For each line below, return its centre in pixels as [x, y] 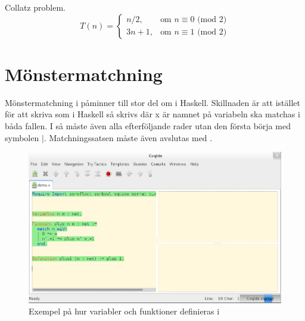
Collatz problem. [35, 7]
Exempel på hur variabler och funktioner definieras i [124, 311]
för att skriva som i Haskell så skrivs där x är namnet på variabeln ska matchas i [152, 114]
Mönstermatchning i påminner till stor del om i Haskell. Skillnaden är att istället [152, 102]
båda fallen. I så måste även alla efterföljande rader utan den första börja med [148, 125]
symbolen [22, 137]
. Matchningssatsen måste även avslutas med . [128, 137]
